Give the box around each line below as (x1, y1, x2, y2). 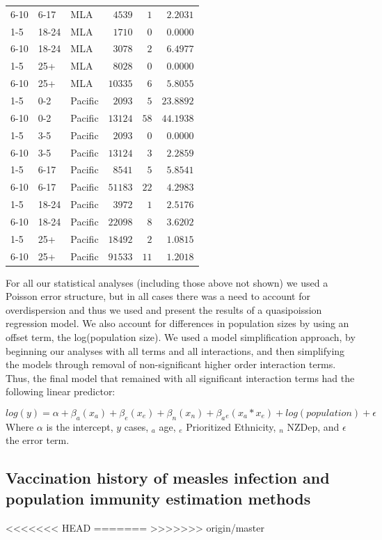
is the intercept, (46, 419, 113, 434)
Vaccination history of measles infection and (6, 467, 330, 489)
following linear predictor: (6, 384, 116, 399)
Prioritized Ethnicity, (186, 419, 276, 434)
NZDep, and (287, 419, 340, 434)
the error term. (6, 433, 70, 447)
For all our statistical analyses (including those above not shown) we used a (6, 275, 328, 289)
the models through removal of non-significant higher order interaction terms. (6, 357, 336, 372)
